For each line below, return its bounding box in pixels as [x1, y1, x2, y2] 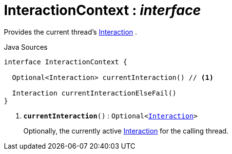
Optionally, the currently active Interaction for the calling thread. [23, 126, 229, 135]
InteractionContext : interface [4, 2, 201, 19]
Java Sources [4, 42, 48, 51]
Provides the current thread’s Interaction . [4, 27, 137, 36]
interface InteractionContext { [4, 58, 127, 66]
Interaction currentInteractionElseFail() [12, 89, 177, 97]
